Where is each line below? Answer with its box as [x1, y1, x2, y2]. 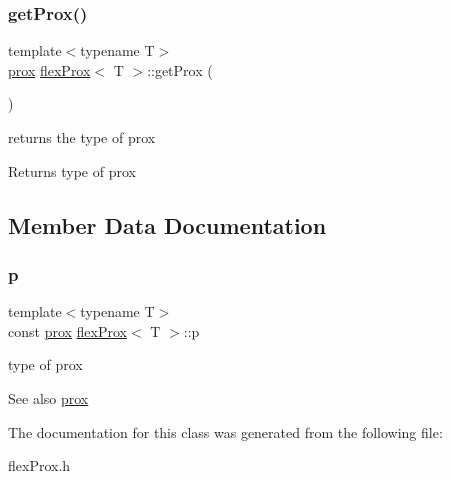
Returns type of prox [8, 160, 136, 181]
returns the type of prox [8, 127, 156, 147]
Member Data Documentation [8, 209, 327, 240]
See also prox [8, 387, 89, 408]
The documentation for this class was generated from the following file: [8, 421, 443, 442]
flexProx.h [8, 455, 71, 476]
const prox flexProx [8, 320, 127, 341]
